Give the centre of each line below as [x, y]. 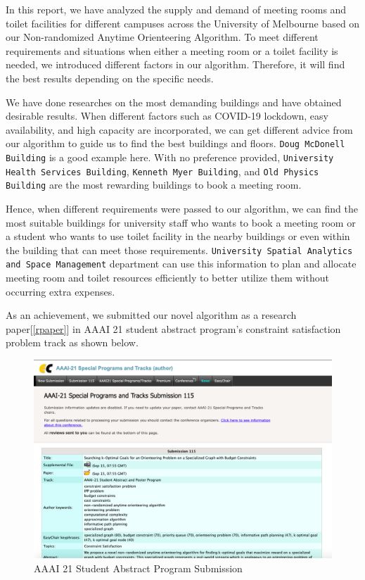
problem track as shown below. [72, 342]
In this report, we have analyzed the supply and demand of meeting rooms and [176, 9]
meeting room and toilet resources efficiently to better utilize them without [167, 278]
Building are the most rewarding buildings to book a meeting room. [154, 185]
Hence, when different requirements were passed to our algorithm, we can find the [182, 208]
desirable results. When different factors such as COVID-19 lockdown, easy [167, 116]
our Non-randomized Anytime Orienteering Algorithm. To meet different [162, 37]
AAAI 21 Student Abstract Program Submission [138, 568]
